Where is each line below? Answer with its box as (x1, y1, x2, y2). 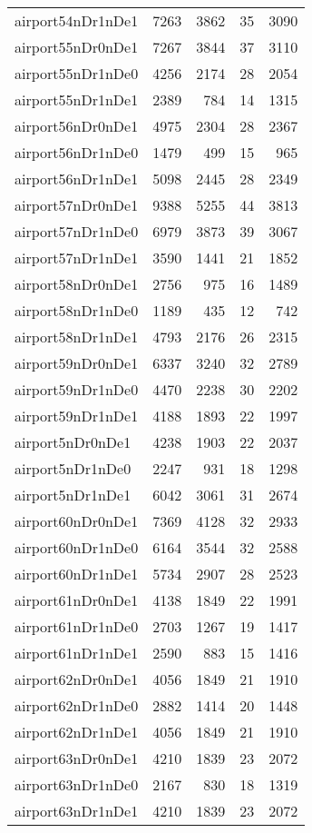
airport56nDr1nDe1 (15, 168, 139, 189)
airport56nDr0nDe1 (15, 115, 139, 136)
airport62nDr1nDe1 (15, 721, 139, 742)
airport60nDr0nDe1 (15, 511, 139, 531)
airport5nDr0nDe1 (15, 431, 132, 452)
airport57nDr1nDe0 (15, 221, 139, 242)
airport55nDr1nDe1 (15, 89, 139, 110)
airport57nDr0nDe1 (15, 194, 139, 215)
